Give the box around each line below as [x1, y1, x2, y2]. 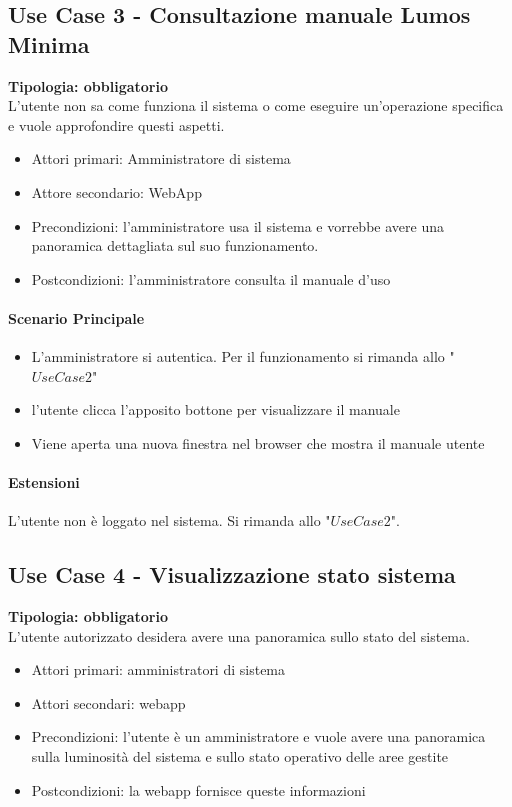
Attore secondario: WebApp [31, 181, 202, 202]
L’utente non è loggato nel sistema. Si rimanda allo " [8, 510, 331, 531]
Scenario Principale [8, 307, 145, 328]
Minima [8, 28, 90, 59]
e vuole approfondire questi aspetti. [8, 114, 225, 135]
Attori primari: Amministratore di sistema [31, 148, 291, 169]
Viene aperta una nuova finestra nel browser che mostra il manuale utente [31, 432, 485, 453]
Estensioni [8, 472, 80, 493]
